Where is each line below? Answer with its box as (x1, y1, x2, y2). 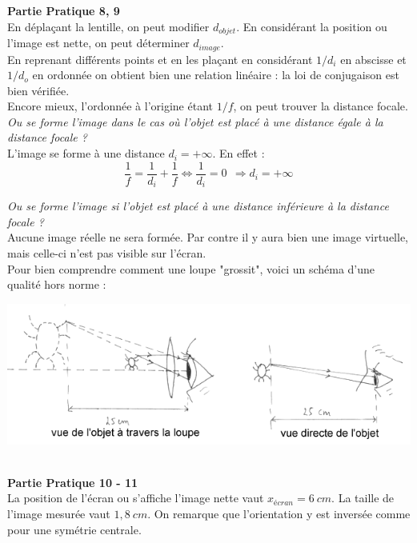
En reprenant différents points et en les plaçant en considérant (7, 50, 313, 67)
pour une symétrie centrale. (7, 521, 142, 537)
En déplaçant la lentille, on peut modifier (7, 18, 210, 34)
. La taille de (331, 489, 395, 506)
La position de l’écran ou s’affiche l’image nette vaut (7, 489, 264, 506)
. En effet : (212, 145, 265, 162)
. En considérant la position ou (236, 18, 387, 34)
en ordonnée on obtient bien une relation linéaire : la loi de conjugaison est (32, 66, 399, 83)
